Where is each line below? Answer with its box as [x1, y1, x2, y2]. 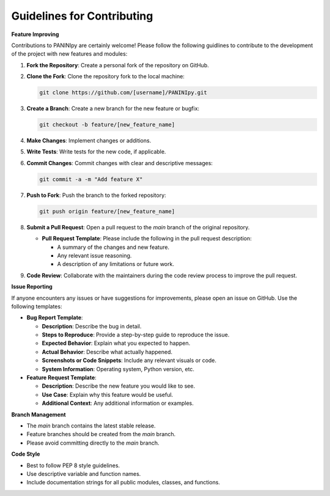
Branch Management [11, 410, 67, 418]
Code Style [11, 450, 40, 458]
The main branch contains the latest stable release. [26, 422, 156, 429]
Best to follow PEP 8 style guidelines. [26, 462, 120, 469]
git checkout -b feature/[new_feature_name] [39, 121, 175, 128]
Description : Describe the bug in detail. [42, 322, 142, 330]
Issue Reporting [11, 283, 53, 291]
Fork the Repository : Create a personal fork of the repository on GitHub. [26, 61, 209, 68]
